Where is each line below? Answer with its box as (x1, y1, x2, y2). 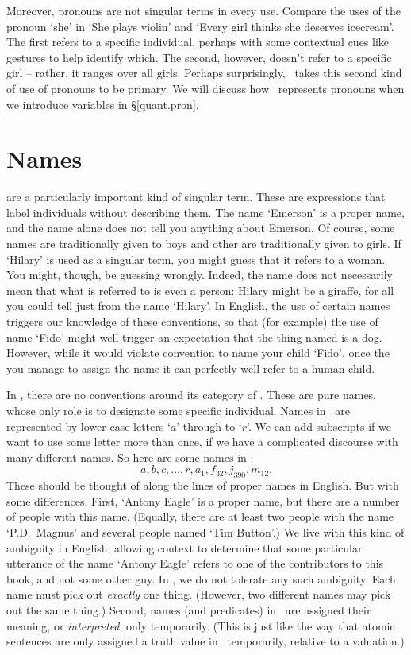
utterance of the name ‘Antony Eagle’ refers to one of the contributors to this (6, 555, 384, 572)
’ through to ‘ (176, 417, 242, 434)
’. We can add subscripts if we (247, 417, 391, 434)
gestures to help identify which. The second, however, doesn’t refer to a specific (6, 48, 392, 65)
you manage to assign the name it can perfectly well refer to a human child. (6, 359, 375, 376)
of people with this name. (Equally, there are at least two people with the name (6, 508, 394, 525)
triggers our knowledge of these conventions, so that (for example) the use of (6, 313, 378, 330)
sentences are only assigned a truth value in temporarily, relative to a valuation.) (6, 633, 405, 649)
